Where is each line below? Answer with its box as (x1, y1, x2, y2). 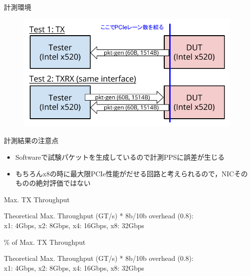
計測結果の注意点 (4, 135, 58, 146)
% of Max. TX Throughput (4, 236, 86, 247)
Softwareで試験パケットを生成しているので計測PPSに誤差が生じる (15, 152, 225, 162)
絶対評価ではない (36, 178, 91, 188)
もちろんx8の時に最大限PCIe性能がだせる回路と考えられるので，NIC (15, 168, 234, 178)
